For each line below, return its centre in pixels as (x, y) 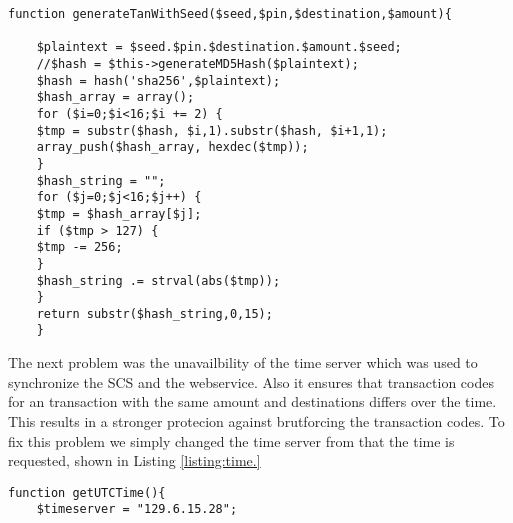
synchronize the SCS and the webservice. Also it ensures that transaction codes (251, 381)
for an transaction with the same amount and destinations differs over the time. (252, 401)
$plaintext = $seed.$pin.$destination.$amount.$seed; (219, 47)
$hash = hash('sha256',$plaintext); (158, 80)
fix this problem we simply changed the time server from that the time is (231, 440)
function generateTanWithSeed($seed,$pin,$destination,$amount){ (230, 14)
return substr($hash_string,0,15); (154, 313)
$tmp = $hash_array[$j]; (119, 213)
